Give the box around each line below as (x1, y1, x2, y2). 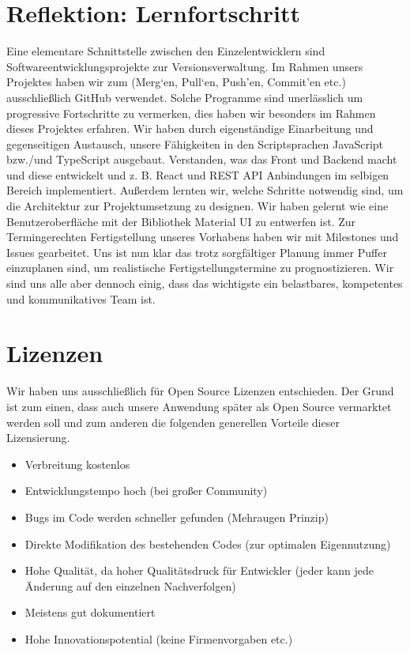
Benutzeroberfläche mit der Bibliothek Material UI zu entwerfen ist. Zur (6, 213, 356, 229)
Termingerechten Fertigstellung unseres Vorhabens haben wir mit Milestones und (6, 228, 399, 245)
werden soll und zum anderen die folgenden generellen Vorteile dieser (6, 413, 340, 430)
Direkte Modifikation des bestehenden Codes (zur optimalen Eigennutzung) (24, 535, 391, 552)
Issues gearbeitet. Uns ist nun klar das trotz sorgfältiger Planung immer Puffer (6, 243, 387, 260)
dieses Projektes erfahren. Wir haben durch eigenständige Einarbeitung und (6, 120, 374, 137)
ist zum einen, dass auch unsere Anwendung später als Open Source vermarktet (6, 398, 392, 414)
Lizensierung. (6, 429, 70, 446)
